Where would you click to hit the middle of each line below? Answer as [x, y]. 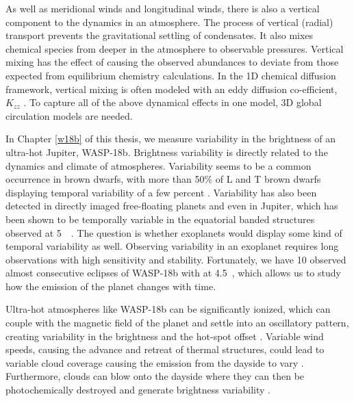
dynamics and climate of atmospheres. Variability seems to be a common [159, 165]
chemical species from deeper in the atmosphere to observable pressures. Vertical [175, 48]
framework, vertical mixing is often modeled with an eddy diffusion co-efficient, [172, 89]
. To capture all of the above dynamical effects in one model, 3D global [173, 102]
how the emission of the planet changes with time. [111, 286]
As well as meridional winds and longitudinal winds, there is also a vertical [163, 8]
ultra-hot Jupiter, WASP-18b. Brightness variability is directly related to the [167, 152]
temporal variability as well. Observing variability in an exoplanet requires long [172, 246]
